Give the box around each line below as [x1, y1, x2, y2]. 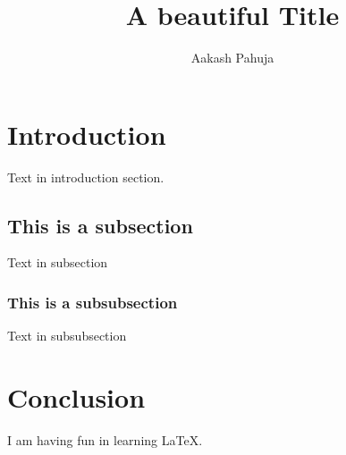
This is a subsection [7, 211, 193, 239]
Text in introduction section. [7, 167, 165, 186]
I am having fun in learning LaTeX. [7, 430, 203, 449]
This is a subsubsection [7, 291, 178, 313]
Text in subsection [7, 253, 108, 272]
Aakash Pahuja [190, 48, 274, 67]
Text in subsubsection [7, 326, 127, 345]
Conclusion [7, 379, 146, 416]
